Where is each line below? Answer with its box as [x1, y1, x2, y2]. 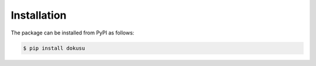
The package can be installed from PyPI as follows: [11, 29, 135, 36]
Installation [11, 9, 67, 22]
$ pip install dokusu [23, 44, 85, 51]
